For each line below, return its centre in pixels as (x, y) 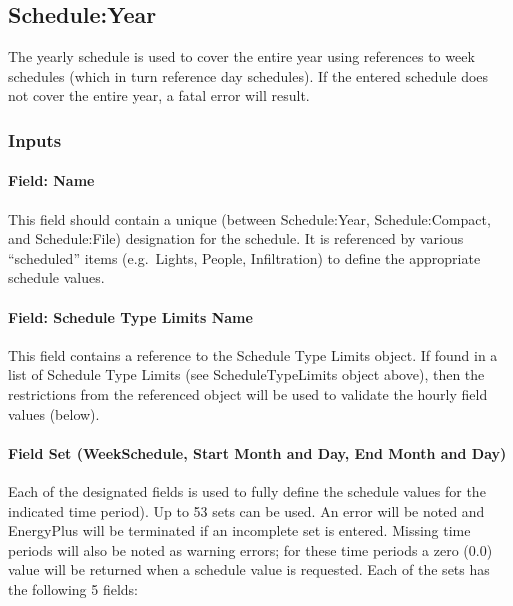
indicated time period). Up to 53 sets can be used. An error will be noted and (246, 510)
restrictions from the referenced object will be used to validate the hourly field (248, 393)
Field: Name (51, 180)
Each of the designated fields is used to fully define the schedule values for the (247, 490)
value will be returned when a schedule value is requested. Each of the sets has (249, 569)
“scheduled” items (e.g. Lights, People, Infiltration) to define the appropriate (244, 257)
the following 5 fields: (73, 588)
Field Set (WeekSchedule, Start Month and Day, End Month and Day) (257, 452)
